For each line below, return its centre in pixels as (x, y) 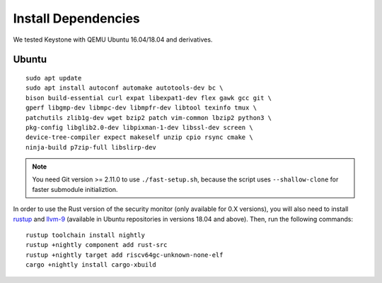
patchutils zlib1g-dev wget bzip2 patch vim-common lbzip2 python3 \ (149, 118)
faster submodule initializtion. (75, 189)
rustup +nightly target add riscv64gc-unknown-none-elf (125, 255)
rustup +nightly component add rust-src (97, 245)
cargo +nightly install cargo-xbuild (91, 265)
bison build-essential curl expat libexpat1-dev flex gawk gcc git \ (149, 98)
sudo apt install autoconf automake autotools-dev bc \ (125, 88)
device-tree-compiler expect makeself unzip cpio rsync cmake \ (140, 137)
